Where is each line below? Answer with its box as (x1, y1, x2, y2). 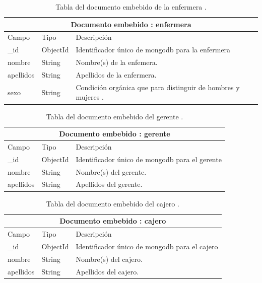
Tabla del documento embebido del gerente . (46, 111, 183, 121)
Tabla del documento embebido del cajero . (46, 198, 179, 208)
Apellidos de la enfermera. (76, 69, 157, 80)
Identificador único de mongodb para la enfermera (76, 44, 231, 55)
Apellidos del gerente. (76, 179, 143, 189)
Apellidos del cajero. (76, 266, 139, 276)
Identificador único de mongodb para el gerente (76, 154, 222, 164)
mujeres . (76, 92, 104, 102)
